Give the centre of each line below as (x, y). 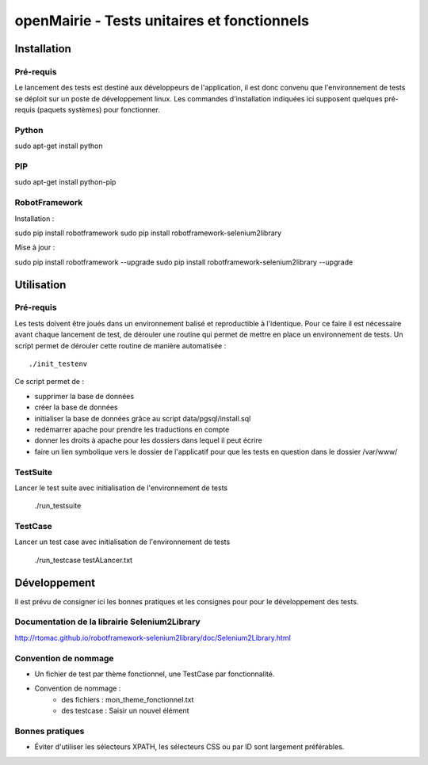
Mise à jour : (35, 247)
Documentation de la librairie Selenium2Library (108, 622)
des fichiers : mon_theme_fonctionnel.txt (128, 699)
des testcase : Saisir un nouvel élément (125, 711)
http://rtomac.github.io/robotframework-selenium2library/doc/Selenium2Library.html (153, 637)
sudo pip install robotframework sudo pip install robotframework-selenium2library (148, 233)
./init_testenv (58, 364)
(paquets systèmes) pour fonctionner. (98, 110)
